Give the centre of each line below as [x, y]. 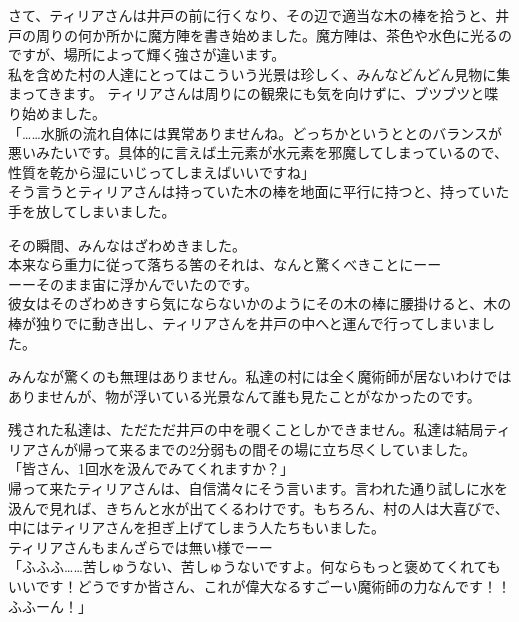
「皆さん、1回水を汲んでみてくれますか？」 [151, 468]
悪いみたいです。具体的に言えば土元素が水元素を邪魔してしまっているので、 [258, 152]
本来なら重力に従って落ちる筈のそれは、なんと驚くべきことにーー [225, 264]
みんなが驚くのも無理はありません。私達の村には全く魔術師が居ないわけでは [260, 376]
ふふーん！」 [50, 605]
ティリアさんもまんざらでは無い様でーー [140, 546]
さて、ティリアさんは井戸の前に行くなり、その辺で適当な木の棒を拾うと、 [252, 15]
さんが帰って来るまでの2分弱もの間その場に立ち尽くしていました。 [255, 448]
